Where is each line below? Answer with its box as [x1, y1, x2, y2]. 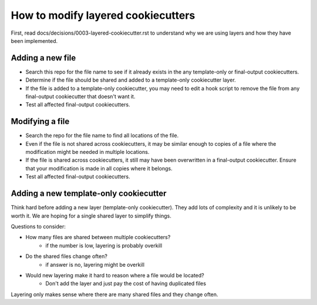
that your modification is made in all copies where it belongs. [25, 165, 173, 172]
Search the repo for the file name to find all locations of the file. [25, 132, 179, 139]
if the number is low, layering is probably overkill [45, 242, 163, 249]
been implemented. [11, 37, 58, 44]
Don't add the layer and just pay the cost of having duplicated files [45, 280, 207, 287]
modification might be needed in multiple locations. [25, 149, 150, 156]
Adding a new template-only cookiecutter [11, 189, 167, 199]
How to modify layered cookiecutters [11, 9, 195, 22]
